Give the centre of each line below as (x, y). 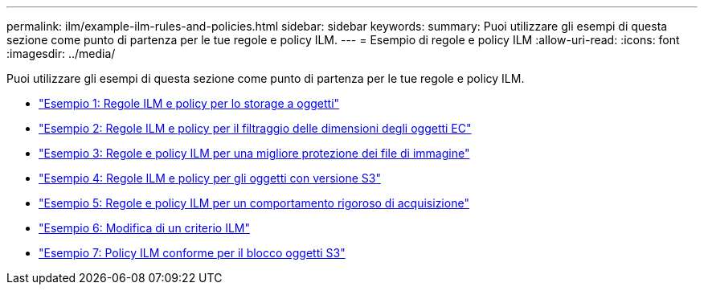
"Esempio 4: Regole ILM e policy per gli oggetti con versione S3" (210, 178)
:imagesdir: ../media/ (61, 53)
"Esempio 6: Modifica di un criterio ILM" (144, 228)
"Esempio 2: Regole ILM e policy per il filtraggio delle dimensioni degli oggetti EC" (255, 128)
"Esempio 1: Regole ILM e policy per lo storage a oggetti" (189, 103)
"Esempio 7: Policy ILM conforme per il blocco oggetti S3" (192, 253)
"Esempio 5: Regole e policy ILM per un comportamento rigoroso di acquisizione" (254, 203)
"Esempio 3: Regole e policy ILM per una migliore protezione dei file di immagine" (254, 153)
